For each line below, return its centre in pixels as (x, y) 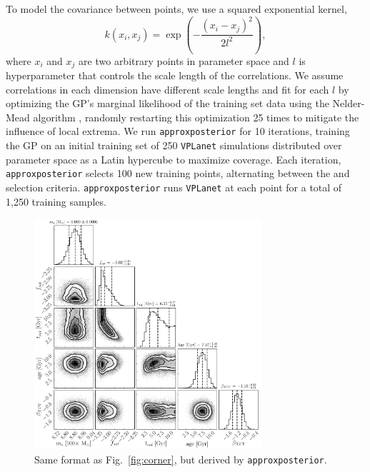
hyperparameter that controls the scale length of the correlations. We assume (175, 75)
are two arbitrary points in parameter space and (184, 60)
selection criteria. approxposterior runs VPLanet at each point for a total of (174, 187)
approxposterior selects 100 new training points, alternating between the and (178, 173)
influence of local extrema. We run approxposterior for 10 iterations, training (178, 131)
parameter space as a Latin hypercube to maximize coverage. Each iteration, (174, 159)
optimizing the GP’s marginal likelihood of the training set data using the (167, 103)
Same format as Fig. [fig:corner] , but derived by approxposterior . (181, 459)
